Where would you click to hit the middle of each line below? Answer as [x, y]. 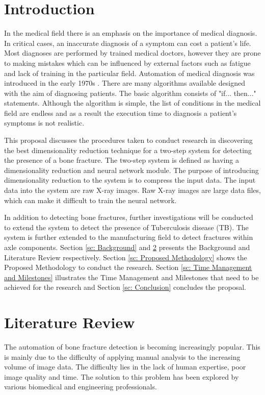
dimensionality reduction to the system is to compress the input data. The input [130, 180]
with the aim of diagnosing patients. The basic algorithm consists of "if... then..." [130, 93]
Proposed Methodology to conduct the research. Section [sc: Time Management [128, 267]
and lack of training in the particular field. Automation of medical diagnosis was [129, 73]
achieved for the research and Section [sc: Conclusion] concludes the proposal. [125, 287]
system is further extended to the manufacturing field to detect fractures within [129, 237]
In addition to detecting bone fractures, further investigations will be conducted [129, 217]
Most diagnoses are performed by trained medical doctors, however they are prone [132, 53]
